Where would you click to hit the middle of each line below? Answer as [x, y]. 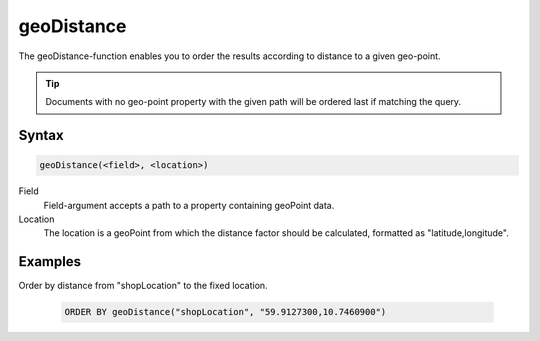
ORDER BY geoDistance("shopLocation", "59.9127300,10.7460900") [225, 312]
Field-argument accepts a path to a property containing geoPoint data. [189, 205]
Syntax [41, 135]
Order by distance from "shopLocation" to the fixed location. [143, 286]
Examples [50, 261]
